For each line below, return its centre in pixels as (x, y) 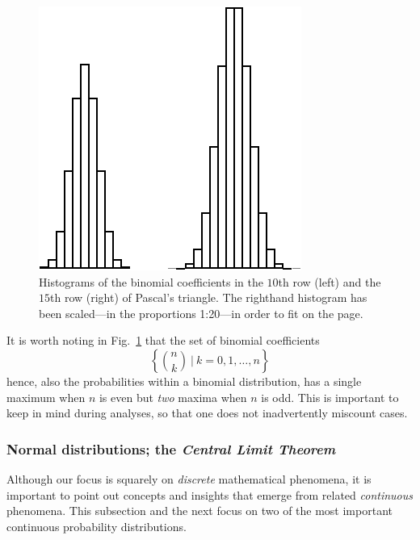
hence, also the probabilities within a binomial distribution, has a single (184, 381)
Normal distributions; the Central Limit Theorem (171, 448)
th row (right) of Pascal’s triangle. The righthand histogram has (209, 297)
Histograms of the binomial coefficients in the (151, 281)
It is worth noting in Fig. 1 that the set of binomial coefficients (163, 340)
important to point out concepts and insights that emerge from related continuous (210, 494)
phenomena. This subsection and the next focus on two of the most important (199, 511)
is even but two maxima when (173, 397)
